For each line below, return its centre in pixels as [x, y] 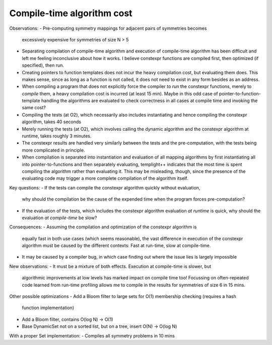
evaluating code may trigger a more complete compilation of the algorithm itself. [105, 178]
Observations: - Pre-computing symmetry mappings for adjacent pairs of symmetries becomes [108, 28]
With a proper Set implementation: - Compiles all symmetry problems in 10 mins [92, 335]
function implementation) [48, 308]
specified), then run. [43, 65]
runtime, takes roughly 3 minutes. [57, 136]
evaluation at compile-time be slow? [59, 218]
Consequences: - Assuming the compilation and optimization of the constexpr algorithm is [103, 227]
